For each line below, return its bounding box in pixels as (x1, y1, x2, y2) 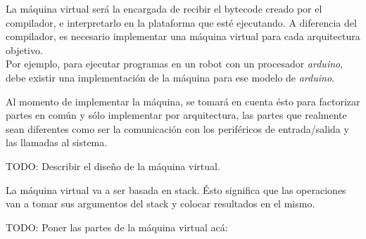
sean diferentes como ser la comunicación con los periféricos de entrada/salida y (6, 121, 349, 136)
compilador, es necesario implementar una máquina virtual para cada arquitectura (6, 29, 360, 44)
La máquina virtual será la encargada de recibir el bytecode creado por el (6, 1, 322, 15)
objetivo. (6, 42, 43, 57)
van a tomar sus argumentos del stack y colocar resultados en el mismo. (6, 196, 315, 211)
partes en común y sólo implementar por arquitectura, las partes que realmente (6, 108, 347, 122)
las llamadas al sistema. (6, 135, 108, 150)
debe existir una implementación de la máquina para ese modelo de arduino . (6, 70, 334, 84)
